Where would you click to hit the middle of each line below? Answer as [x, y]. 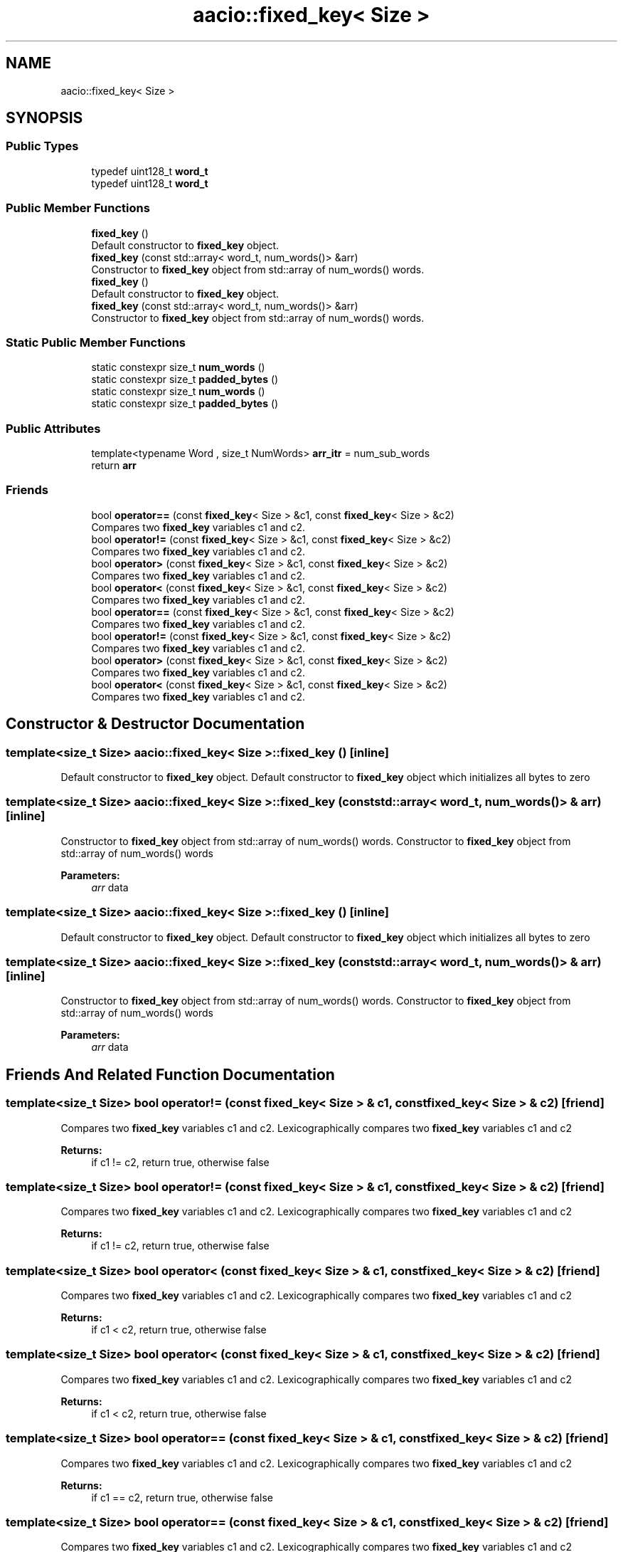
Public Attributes [53, 428]
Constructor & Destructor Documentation [155, 724]
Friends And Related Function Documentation [170, 1074]
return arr [114, 466]
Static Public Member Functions [96, 342]
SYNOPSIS [44, 118]
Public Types [42, 146]
